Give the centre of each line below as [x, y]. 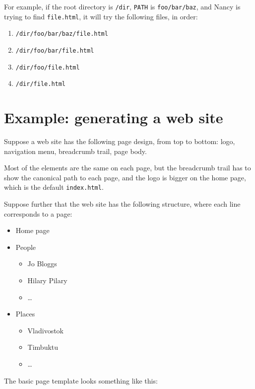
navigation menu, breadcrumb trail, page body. [75, 151]
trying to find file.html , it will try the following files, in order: [101, 16]
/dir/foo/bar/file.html [55, 50]
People [26, 247]
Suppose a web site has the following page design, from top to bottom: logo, [120, 141]
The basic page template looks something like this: [81, 380]
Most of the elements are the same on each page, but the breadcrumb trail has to [127, 168]
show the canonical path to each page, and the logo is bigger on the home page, [125, 177]
